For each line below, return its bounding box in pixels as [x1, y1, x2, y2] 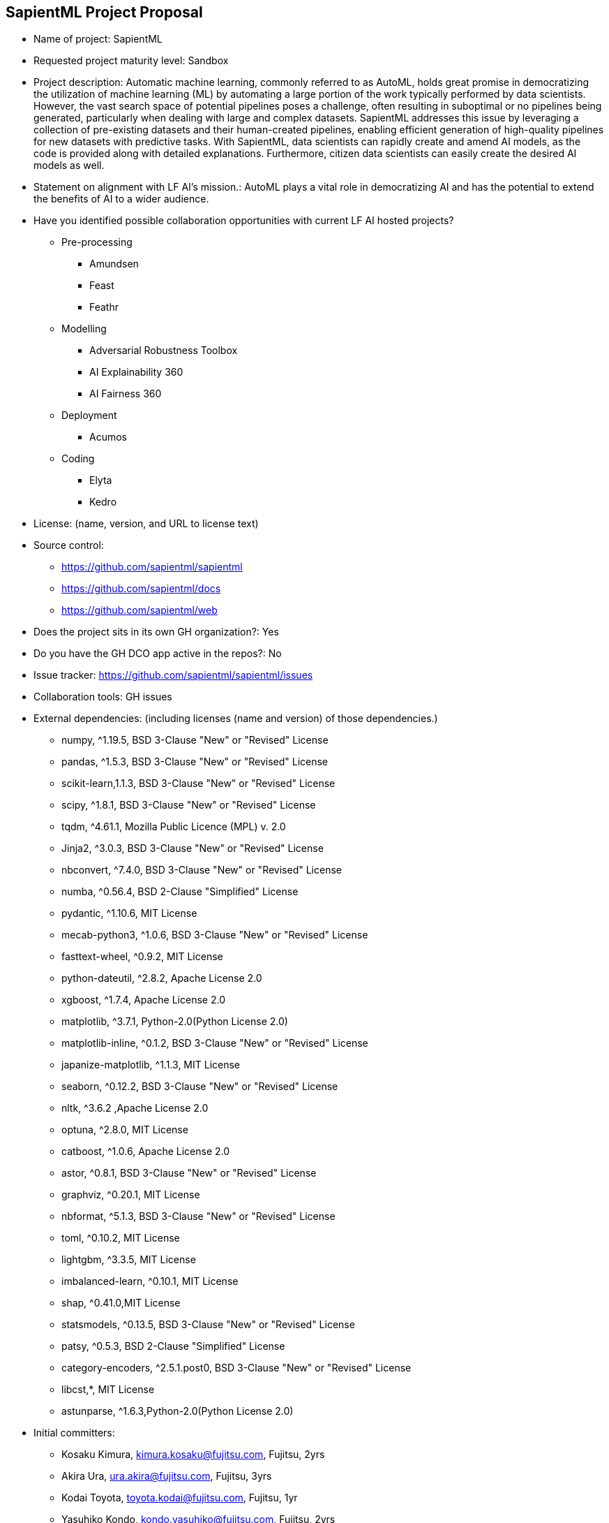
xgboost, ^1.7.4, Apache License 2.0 [61, 994, 225, 1006]
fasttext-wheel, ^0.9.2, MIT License [61, 950, 223, 963]
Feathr [89, 301, 119, 314]
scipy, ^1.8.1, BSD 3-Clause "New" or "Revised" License [61, 799, 316, 811]
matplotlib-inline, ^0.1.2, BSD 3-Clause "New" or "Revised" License [61, 1037, 368, 1050]
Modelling [61, 323, 107, 335]
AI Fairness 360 [89, 388, 162, 400]
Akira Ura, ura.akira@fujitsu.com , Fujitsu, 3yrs [61, 1470, 272, 1482]
